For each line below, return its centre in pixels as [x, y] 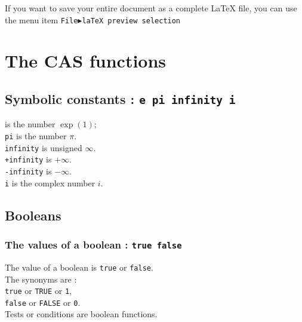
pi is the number [36, 136]
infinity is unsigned [44, 147]
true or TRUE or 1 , [38, 291]
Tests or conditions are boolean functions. [81, 314]
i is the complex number [50, 183]
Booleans [33, 215]
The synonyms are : [41, 279]
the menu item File [41, 19]
